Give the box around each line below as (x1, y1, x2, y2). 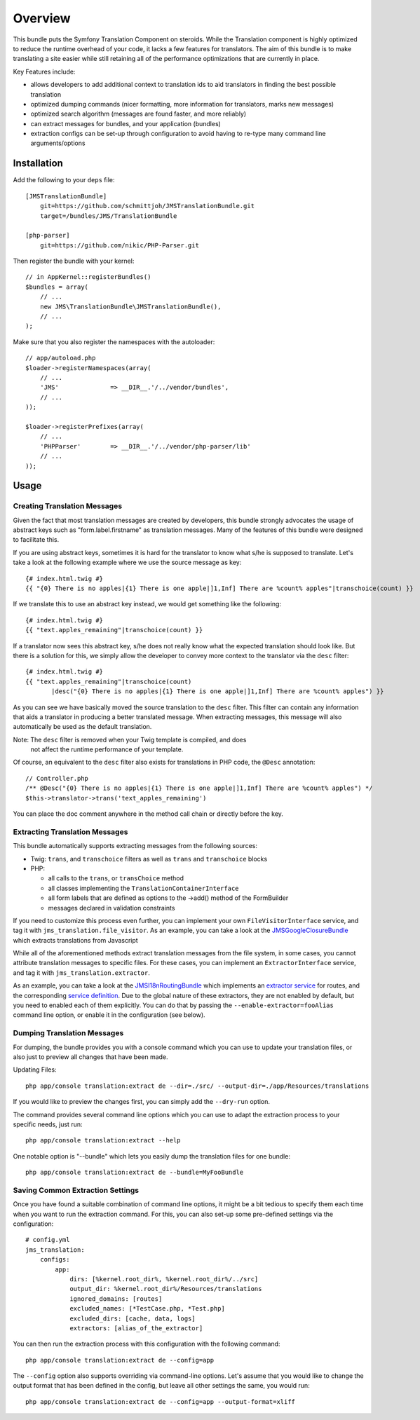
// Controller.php (25, 774, 89, 782)
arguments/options (30, 139, 86, 147)
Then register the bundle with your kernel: (13, 257, 135, 266)
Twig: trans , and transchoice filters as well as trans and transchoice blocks (30, 854, 268, 863)
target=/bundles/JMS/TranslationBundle (39, 212, 177, 220)
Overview (13, 11, 71, 26)
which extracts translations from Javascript (13, 936, 138, 944)
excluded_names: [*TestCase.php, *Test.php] (69, 1304, 226, 1313)
